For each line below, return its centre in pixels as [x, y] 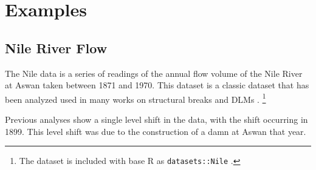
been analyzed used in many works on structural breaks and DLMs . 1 [136, 98]
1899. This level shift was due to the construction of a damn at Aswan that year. [156, 131]
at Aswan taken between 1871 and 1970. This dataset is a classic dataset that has [157, 85]
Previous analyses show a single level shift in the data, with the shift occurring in [156, 119]
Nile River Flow [56, 47]
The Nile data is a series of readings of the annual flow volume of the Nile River [154, 73]
